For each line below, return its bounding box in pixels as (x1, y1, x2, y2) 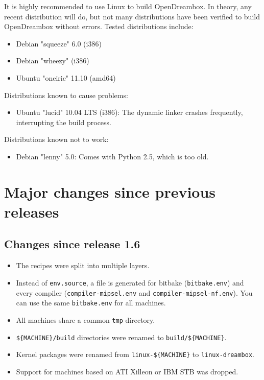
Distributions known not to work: (4, 134, 109, 145)
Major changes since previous (4, 181, 216, 202)
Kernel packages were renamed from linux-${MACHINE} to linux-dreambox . (16, 349, 255, 360)
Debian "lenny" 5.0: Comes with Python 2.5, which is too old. (16, 151, 209, 161)
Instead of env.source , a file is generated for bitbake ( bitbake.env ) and (16, 277, 244, 288)
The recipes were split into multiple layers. (16, 260, 150, 271)
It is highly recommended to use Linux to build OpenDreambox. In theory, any (4, 1, 252, 11)
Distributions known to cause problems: (4, 89, 128, 100)
